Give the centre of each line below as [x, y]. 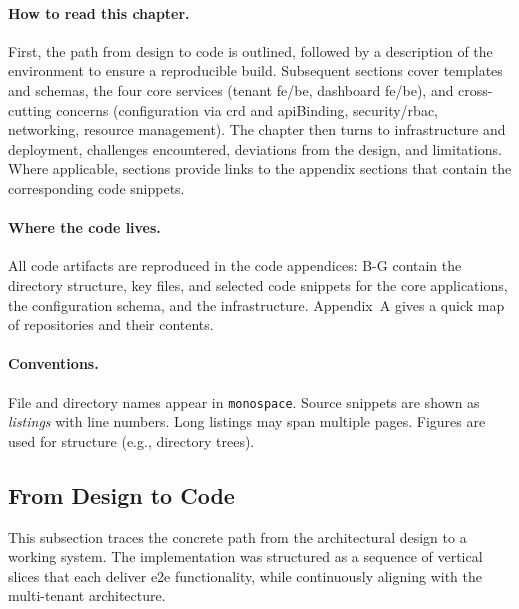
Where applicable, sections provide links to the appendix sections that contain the [260, 168]
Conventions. [53, 363]
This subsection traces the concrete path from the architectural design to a [237, 536]
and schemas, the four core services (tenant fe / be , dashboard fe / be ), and [231, 89]
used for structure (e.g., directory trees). [131, 440]
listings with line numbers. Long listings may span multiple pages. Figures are [247, 421]
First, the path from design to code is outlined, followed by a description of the [250, 50]
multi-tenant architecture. [87, 595]
